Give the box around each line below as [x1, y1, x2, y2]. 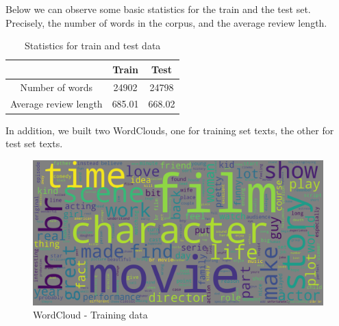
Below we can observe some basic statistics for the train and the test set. [5, 2, 311, 16]
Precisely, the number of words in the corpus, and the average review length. [5, 15, 327, 29]
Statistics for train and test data [25, 38, 161, 53]
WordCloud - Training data [33, 308, 148, 322]
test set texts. [5, 136, 63, 151]
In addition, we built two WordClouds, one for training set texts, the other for [5, 123, 334, 137]
